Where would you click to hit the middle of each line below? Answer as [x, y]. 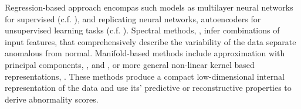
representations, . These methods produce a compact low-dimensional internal [145, 76]
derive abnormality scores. [52, 99]
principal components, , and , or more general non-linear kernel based [130, 64]
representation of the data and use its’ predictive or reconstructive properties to [148, 88]
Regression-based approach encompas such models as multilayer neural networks [149, 7]
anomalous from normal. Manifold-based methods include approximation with [145, 53]
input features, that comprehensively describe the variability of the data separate [150, 41]
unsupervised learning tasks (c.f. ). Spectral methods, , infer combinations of [142, 30]
